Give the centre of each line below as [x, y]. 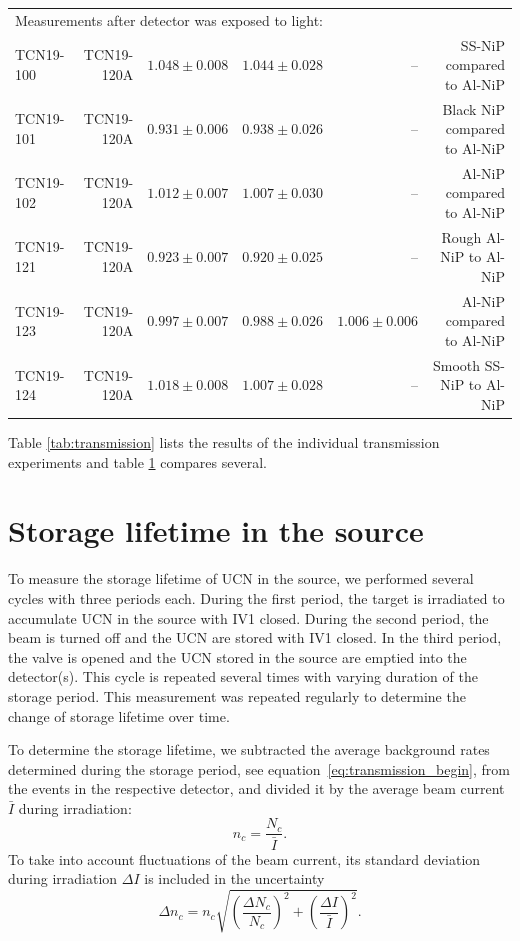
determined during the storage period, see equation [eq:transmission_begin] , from [259, 768]
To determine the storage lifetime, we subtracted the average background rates [249, 749]
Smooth [457, 364]
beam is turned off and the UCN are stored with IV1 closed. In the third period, [255, 637]
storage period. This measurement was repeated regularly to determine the [237, 695]
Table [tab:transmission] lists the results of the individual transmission [224, 442]
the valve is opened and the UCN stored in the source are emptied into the [237, 656]
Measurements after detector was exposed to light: [169, 19]
